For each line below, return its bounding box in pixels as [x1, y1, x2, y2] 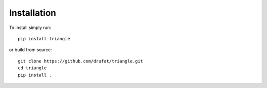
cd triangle [18, 65, 47, 71]
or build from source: [9, 47, 52, 53]
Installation [9, 7, 56, 18]
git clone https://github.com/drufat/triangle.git [18, 58, 143, 64]
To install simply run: [9, 25, 51, 30]
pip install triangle [18, 36, 70, 41]
